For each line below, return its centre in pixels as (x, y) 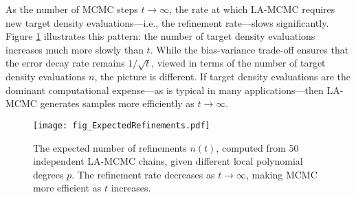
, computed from (251, 147)
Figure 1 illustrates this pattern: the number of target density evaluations (160, 36)
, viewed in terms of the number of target (238, 63)
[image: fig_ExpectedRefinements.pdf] (122, 125)
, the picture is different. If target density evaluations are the (223, 77)
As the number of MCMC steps (72, 9)
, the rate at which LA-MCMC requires (252, 9)
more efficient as (67, 188)
